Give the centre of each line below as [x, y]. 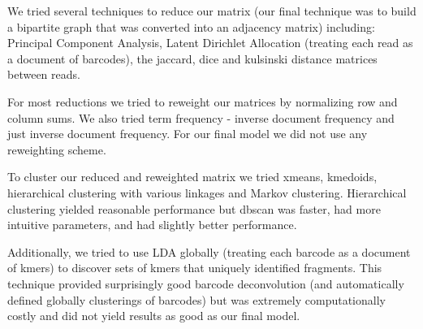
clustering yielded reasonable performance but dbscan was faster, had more [194, 208]
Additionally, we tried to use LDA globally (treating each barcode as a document [209, 251]
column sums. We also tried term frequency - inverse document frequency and [201, 117]
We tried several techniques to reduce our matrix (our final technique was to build [212, 11]
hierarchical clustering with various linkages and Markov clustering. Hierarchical [207, 192]
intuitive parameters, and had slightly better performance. [152, 225]
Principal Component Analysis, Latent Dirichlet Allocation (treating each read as [210, 43]
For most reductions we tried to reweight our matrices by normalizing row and [203, 101]
